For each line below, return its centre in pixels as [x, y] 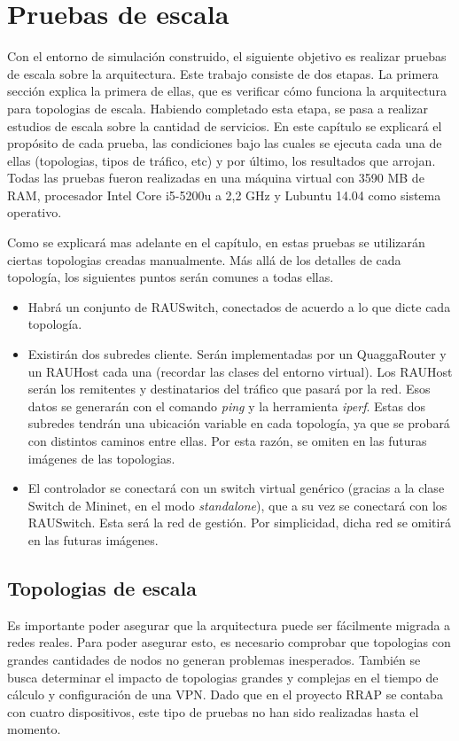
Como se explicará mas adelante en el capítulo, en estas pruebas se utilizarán [216, 242]
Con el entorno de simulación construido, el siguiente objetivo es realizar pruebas [227, 56]
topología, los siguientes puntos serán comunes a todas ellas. [171, 277]
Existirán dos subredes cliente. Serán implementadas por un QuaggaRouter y [237, 354]
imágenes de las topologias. [101, 458]
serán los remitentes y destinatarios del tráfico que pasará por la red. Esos [229, 389]
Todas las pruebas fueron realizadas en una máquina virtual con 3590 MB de [216, 178]
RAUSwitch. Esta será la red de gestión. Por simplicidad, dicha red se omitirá [239, 523]
